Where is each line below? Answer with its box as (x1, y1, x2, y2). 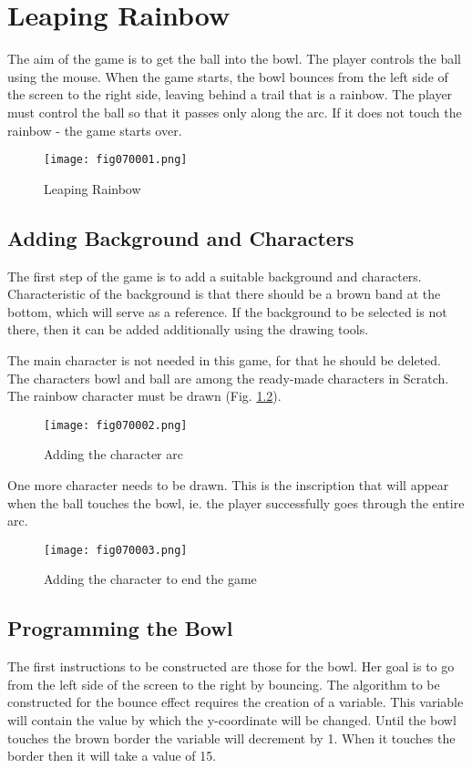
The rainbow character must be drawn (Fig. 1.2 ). (7, 386, 282, 405)
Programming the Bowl (7, 614, 233, 642)
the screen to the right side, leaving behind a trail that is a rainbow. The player (7, 85, 453, 104)
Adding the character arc (44, 445, 183, 464)
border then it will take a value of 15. (7, 746, 217, 765)
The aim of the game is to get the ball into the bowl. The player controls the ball (7, 49, 461, 68)
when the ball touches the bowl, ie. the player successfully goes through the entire (7, 493, 465, 512)
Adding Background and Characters (7, 223, 354, 251)
